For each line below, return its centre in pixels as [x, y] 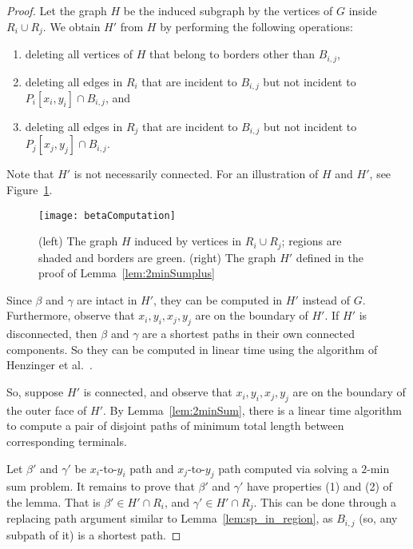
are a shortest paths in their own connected [249, 334]
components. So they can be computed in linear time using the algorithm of [192, 349]
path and [152, 468]
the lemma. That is [54, 502]
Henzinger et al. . [50, 365]
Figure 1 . [30, 189]
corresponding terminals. [67, 442]
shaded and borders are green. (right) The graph [157, 257]
